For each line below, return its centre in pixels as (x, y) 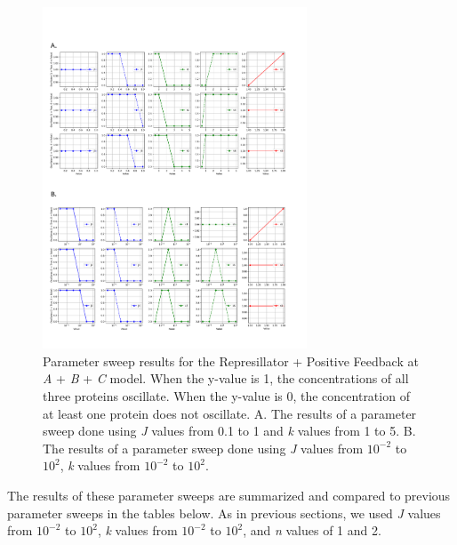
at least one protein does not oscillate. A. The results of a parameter (230, 413)
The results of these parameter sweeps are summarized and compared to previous (229, 495)
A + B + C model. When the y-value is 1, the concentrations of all (226, 378)
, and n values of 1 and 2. (312, 530)
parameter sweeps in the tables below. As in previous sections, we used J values (224, 513)
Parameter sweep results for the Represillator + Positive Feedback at (231, 361)
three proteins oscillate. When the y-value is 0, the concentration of (226, 396)
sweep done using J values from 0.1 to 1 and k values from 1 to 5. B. (229, 431)
